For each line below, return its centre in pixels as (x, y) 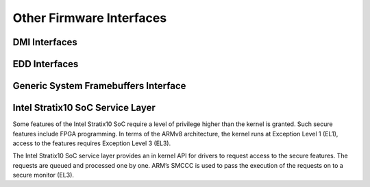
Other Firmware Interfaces (90, 18)
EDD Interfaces (46, 64)
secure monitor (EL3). (44, 175)
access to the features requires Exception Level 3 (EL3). (92, 143)
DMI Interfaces (45, 42)
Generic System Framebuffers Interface (99, 86)
